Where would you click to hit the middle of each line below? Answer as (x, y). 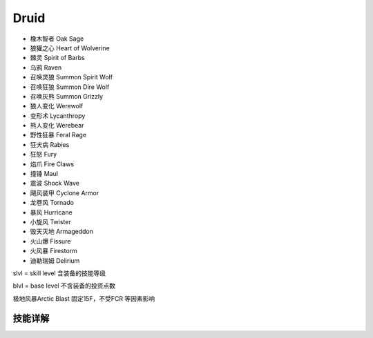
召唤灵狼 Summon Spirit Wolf (71, 77)
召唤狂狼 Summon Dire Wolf (70, 87)
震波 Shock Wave (55, 183)
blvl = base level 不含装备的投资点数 (64, 286)
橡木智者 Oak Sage (57, 39)
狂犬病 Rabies (50, 144)
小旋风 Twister (51, 221)
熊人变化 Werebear (57, 126)
